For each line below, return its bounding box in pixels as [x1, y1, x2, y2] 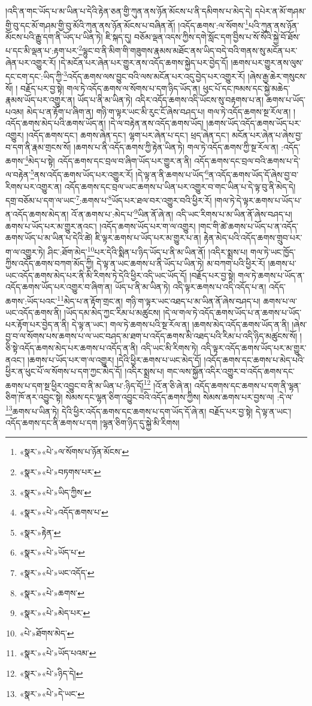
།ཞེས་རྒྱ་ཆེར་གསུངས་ [247, 70, 307, 82]
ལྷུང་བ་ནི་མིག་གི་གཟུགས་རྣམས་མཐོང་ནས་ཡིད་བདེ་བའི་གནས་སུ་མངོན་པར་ [82, 44, 298, 57]
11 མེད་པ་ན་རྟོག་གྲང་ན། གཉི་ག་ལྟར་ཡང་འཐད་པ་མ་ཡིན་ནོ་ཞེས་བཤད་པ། [57, 292, 260, 307]
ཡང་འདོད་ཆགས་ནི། [5, 306, 62, 319]
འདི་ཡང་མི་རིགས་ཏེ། [140, 341, 198, 354]
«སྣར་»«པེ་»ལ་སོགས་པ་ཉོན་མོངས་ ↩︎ [19, 445, 129, 458]
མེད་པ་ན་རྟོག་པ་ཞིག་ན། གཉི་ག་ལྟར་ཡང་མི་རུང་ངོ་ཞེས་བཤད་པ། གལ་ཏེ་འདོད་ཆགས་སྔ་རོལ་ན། [26, 105, 291, 117]
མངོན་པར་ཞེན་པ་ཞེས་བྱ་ [232, 128, 303, 141]
